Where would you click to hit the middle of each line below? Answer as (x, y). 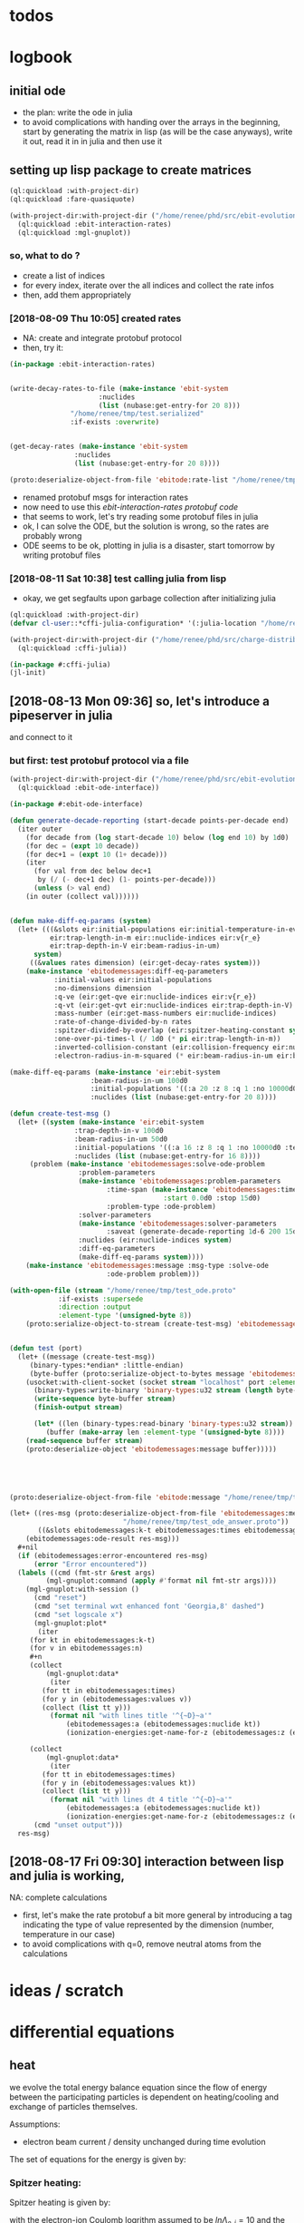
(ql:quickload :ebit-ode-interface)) (89, 788)
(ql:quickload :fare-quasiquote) (72, 199)
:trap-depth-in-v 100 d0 (119, 1130)
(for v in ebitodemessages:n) (86, 1648)
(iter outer (40, 829)
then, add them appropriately (76, 295)
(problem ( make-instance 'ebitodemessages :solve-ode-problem (147, 1165)
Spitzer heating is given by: (60, 2202)
